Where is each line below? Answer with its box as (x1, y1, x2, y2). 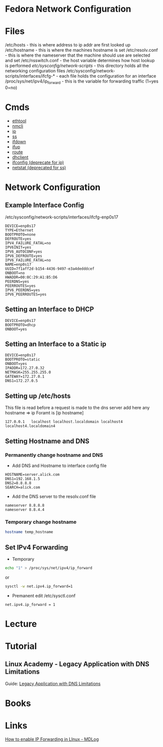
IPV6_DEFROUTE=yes (5, 253, 42, 258)
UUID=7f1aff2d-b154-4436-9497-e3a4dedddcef (5, 266, 95, 271)
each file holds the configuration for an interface (59, 73, 157, 79)
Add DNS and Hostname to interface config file (12, 463, 107, 469)
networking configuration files (5, 68, 66, 74)
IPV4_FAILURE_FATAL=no (5, 240, 51, 245)
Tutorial (5, 641, 37, 652)
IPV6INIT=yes (5, 245, 32, 250)
